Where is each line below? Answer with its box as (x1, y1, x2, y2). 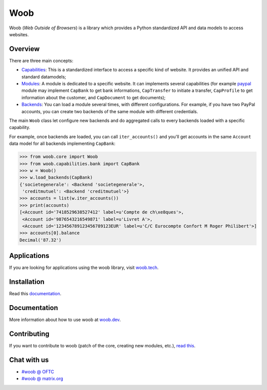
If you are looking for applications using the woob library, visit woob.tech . (9, 264, 159, 270)
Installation (9, 278, 44, 286)
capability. (9, 125, 31, 130)
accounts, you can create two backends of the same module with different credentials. (21, 108, 198, 114)
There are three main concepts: (9, 58, 74, 64)
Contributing (9, 329, 49, 338)
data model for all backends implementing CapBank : (9, 140, 116, 146)
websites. (9, 31, 29, 37)
